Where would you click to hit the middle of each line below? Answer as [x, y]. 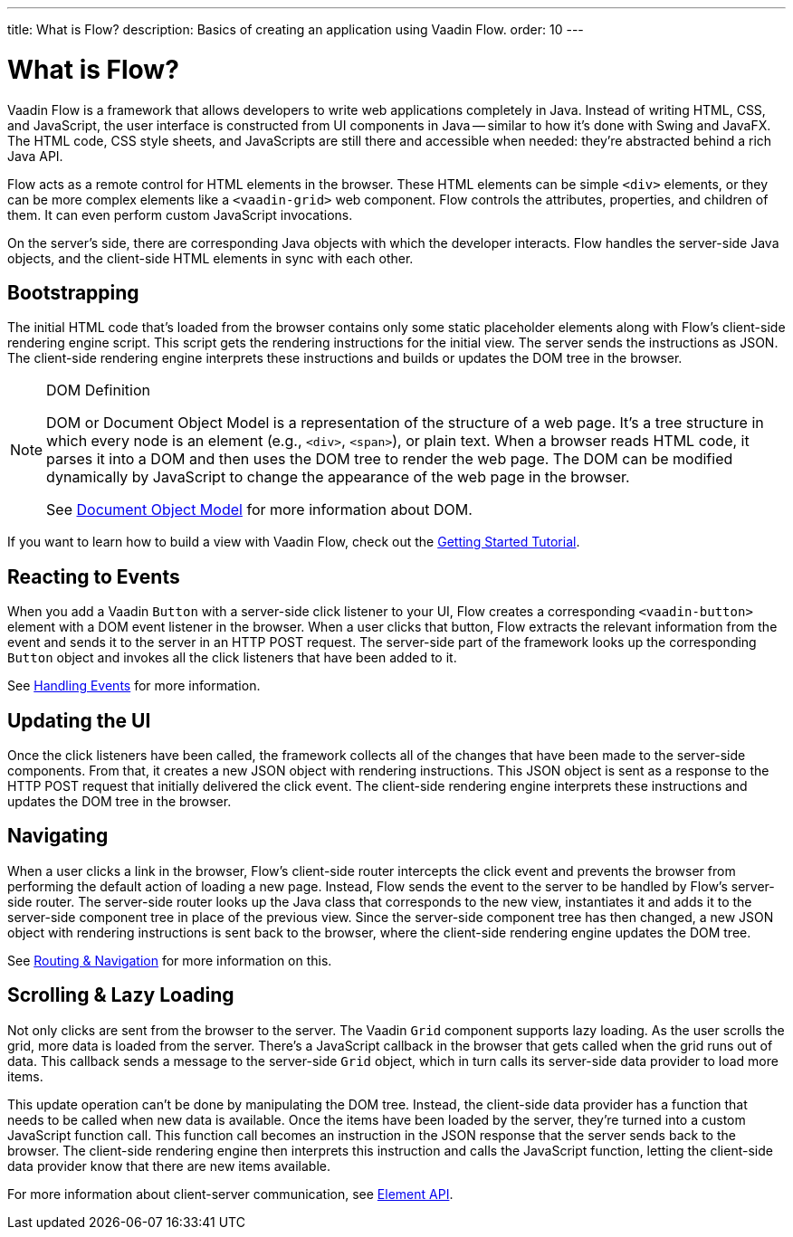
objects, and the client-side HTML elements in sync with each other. [210, 258]
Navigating [58, 836]
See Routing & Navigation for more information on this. [170, 960]
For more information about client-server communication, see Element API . [230, 1194]
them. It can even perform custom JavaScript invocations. [180, 214]
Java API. [35, 156]
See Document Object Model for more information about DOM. [259, 510]
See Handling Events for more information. [134, 686]
